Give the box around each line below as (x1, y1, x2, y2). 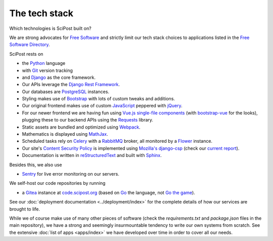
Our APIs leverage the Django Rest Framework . (22, 82, 120, 88)
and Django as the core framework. (22, 74, 96, 81)
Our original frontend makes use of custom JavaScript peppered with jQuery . (22, 103, 183, 109)
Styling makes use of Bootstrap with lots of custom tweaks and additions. (22, 96, 175, 102)
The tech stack (9, 8, 73, 19)
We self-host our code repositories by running (9, 180, 106, 186)
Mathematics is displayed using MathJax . (22, 131, 108, 137)
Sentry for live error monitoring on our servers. (22, 171, 120, 177)
